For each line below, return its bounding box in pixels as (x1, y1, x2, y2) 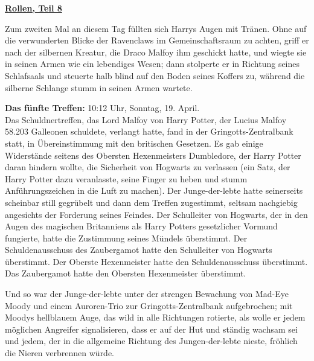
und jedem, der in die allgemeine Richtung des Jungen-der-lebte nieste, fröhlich (5, 334, 298, 347)
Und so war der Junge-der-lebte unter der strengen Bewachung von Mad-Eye (5, 287, 289, 300)
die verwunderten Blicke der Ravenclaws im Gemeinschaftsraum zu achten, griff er (5, 34, 309, 46)
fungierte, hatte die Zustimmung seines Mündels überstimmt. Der (5, 231, 248, 244)
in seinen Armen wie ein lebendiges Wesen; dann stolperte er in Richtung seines (5, 57, 300, 70)
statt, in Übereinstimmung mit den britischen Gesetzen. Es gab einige (5, 136, 263, 149)
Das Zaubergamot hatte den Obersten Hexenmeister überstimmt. (5, 267, 246, 280)
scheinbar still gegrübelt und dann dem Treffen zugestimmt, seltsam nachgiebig (5, 196, 298, 208)
